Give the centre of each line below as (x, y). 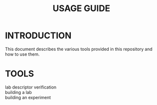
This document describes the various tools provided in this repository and (79, 49)
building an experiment (28, 97)
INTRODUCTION (38, 36)
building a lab (19, 92)
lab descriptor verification (31, 87)
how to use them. (22, 54)
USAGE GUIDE (81, 8)
